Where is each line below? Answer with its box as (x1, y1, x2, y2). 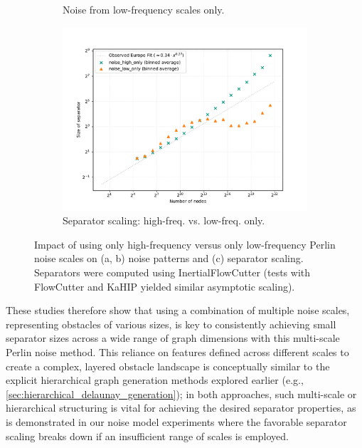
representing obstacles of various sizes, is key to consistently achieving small (6, 316, 336, 331)
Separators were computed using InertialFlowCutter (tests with (34, 264, 311, 279)
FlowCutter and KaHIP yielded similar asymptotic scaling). (34, 278, 295, 293)
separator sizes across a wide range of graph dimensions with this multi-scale (6, 330, 340, 345)
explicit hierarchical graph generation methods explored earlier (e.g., (6, 373, 304, 387)
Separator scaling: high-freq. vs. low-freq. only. (63, 213, 265, 228)
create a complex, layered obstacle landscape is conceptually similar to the (6, 358, 330, 373)
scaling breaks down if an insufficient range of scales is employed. (6, 428, 289, 443)
